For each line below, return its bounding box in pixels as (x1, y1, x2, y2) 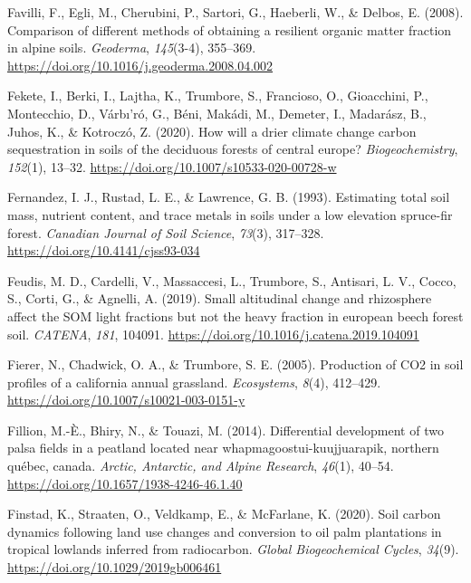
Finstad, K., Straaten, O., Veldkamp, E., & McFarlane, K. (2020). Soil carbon (7, 504, 441, 523)
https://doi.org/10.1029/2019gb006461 (7, 558, 222, 577)
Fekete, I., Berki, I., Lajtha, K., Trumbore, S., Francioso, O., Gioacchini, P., (7, 86, 428, 105)
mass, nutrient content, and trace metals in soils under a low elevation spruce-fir (7, 205, 453, 224)
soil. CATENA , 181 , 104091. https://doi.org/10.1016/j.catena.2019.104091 (7, 324, 419, 343)
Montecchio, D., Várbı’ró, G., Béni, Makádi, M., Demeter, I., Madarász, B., (7, 103, 427, 122)
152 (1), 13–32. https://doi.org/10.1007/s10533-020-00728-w (7, 157, 337, 176)
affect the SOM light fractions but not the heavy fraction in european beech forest (7, 306, 464, 325)
